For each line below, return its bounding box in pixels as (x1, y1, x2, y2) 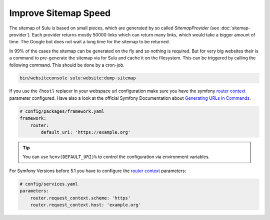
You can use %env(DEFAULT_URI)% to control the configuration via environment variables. (22, 154, 210, 160)
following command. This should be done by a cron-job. (9, 62, 125, 68)
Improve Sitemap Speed (9, 7, 111, 18)
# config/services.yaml (19, 181, 78, 187)
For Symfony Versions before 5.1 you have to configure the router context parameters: (9, 168, 186, 174)
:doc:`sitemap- (220, 25, 251, 31)
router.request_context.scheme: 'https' (30, 195, 131, 201)
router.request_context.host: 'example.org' (30, 202, 141, 208)
